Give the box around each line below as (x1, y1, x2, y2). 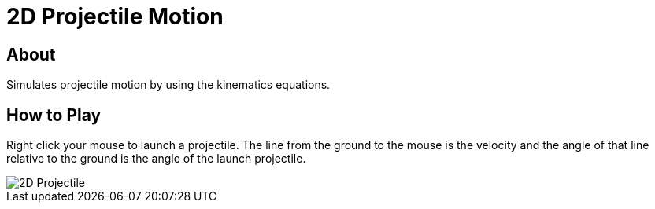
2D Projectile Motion (6, 3, 224, 30)
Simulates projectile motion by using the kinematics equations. (6, 78, 331, 92)
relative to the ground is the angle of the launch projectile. (6, 152, 306, 166)
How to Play (6, 104, 102, 125)
